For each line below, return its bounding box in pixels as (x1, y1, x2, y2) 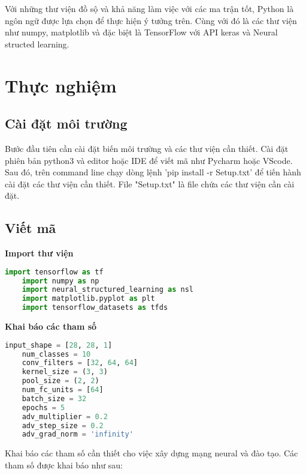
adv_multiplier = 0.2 (22, 412, 108, 421)
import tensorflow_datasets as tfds (22, 303, 168, 312)
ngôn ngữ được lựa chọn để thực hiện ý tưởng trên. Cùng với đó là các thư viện (5, 14, 297, 26)
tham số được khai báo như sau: (5, 458, 123, 471)
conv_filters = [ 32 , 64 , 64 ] (22, 359, 138, 368)
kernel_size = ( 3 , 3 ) (22, 368, 108, 377)
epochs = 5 (22, 403, 65, 412)
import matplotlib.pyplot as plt (22, 294, 155, 303)
